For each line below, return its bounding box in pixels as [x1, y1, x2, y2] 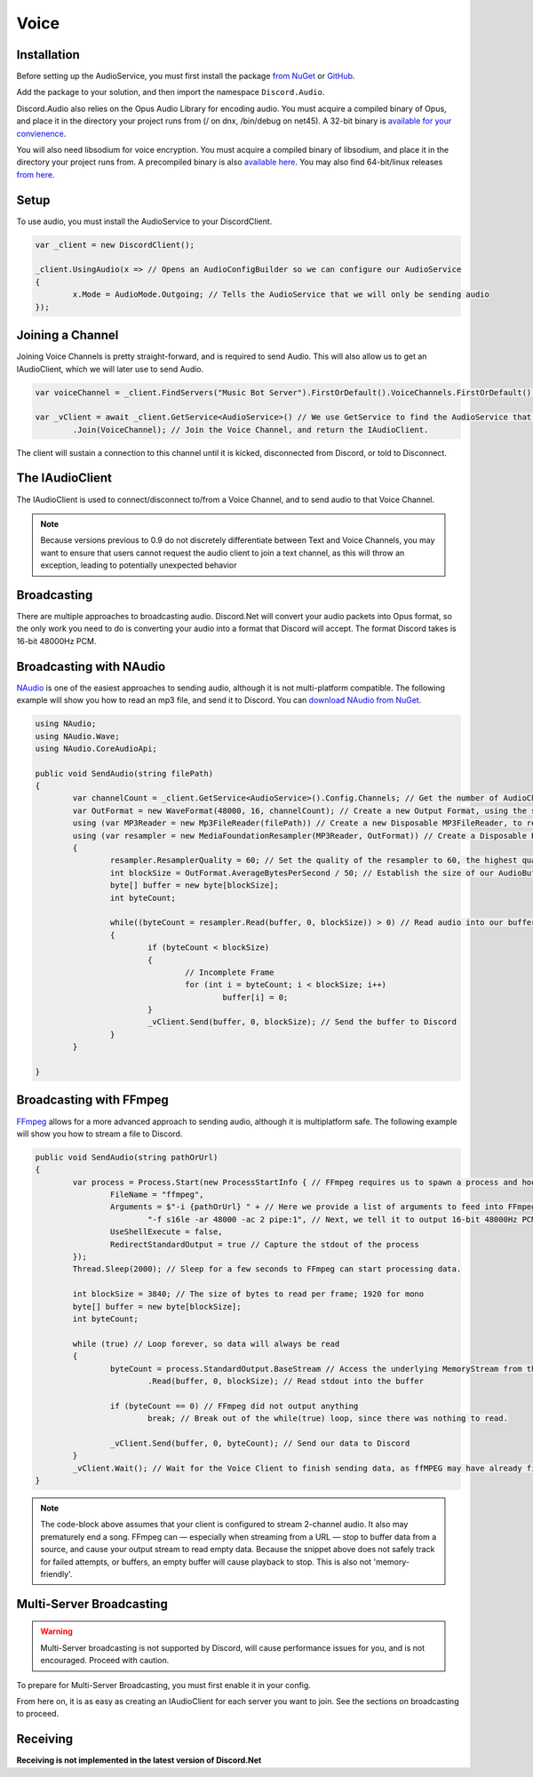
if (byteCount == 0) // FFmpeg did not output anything [109, 1400, 359, 1411]
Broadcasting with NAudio [16, 658, 166, 674]
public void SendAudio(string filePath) [35, 769, 213, 778]
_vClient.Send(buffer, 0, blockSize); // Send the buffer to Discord [147, 1017, 457, 1027]
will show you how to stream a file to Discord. [16, 1128, 183, 1139]
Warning [40, 1626, 73, 1637]
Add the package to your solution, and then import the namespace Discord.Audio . [16, 87, 325, 98]
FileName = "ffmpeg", [109, 1190, 204, 1199]
